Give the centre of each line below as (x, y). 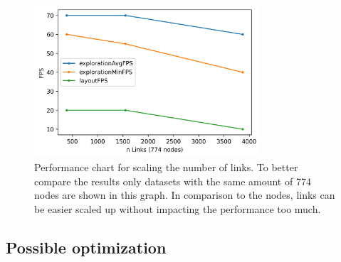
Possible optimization (86, 247)
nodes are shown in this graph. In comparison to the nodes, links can (185, 195)
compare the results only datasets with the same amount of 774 (173, 181)
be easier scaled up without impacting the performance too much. (178, 208)
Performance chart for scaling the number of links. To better (166, 167)
